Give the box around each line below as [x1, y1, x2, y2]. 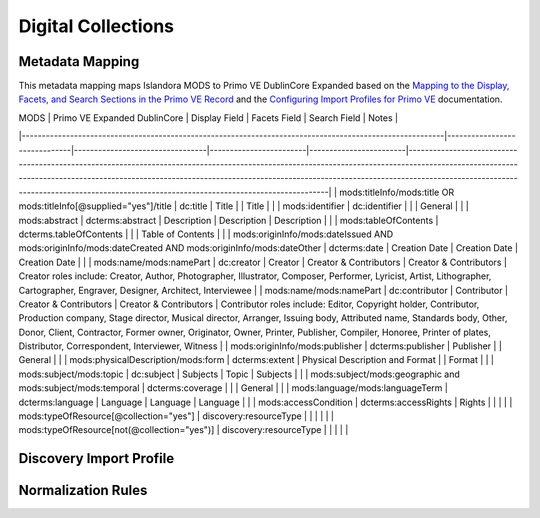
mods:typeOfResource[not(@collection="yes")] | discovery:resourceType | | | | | [18, 424, 349, 436]
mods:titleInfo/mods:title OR [339, 186, 455, 198]
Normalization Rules [18, 482, 148, 499]
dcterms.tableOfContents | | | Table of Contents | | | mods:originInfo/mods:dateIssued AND [18, 228, 394, 240]
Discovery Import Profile [18, 450, 175, 467]
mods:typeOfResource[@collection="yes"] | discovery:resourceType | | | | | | [18, 410, 335, 422]
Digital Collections [18, 15, 175, 37]
